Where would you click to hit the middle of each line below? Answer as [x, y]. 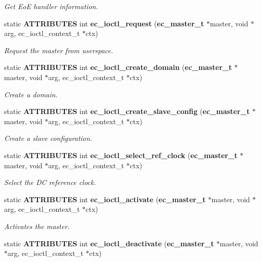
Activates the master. [37, 226]
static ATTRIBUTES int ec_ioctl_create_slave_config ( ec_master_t [127, 111]
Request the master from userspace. [59, 50]
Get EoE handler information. [51, 6]
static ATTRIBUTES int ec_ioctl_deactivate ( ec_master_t [109, 243]
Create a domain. [31, 94]
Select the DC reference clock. [50, 182]
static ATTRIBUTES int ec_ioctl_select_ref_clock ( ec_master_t [121, 155]
